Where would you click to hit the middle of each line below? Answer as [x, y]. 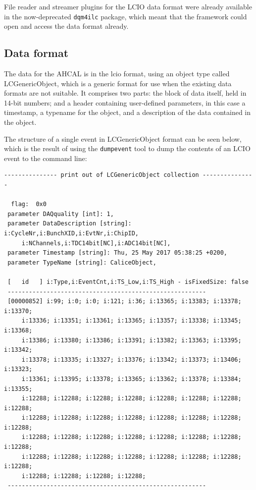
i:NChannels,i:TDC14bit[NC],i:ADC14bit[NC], [96, 243]
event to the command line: [46, 158]
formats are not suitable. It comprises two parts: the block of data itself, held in [125, 93]
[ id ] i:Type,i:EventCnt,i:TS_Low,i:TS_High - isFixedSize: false [128, 282]
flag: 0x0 [29, 204]
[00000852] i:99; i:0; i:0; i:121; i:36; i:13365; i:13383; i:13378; [125, 301]
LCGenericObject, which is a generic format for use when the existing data [118, 83]
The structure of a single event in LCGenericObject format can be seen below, [123, 138]
